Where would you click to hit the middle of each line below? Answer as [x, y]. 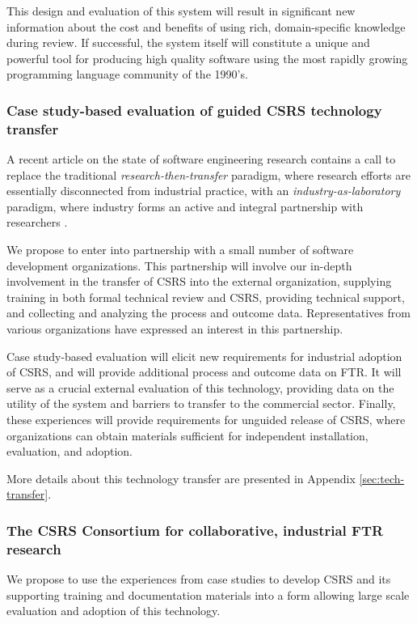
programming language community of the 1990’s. [127, 74]
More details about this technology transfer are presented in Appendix [181, 478]
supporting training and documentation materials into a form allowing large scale [208, 594]
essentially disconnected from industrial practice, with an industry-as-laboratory [204, 191]
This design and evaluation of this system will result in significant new [181, 11]
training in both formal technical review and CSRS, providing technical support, [206, 297]
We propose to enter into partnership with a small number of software [180, 250]
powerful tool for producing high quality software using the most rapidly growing [207, 58]
